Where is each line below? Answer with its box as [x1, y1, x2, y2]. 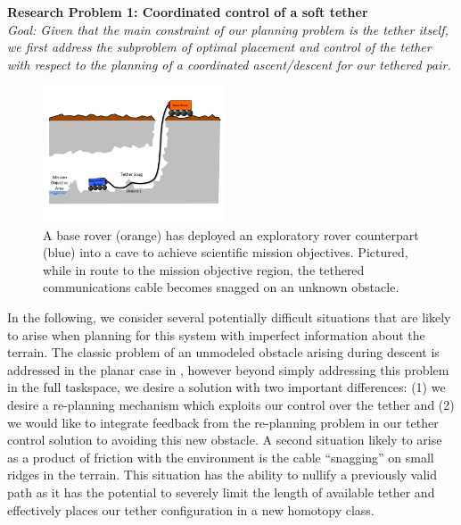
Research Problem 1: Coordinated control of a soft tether [7, 3, 368, 21]
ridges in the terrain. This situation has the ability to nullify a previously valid [7, 465, 438, 484]
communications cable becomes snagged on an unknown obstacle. [43, 278, 399, 296]
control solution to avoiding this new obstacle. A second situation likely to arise [7, 430, 442, 449]
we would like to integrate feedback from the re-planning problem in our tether [7, 412, 439, 431]
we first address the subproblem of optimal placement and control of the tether [7, 37, 432, 56]
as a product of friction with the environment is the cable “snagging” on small [7, 447, 434, 466]
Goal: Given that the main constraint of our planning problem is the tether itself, [7, 20, 449, 38]
